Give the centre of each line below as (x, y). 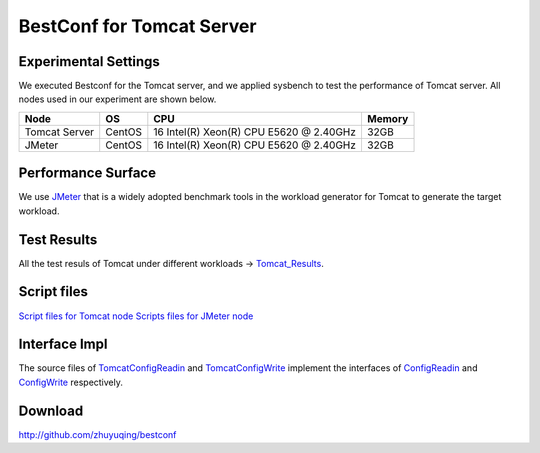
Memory (387, 118)
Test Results (58, 239)
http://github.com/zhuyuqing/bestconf (97, 434)
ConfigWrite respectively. (71, 382)
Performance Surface (87, 173)
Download (51, 410)
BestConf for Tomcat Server (137, 26)
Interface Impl (63, 344)
